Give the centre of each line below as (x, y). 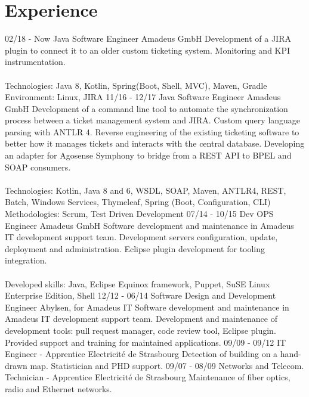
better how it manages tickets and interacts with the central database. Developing (155, 143)
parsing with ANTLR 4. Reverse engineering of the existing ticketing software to (152, 131)
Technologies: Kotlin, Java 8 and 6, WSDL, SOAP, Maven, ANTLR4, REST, (146, 190)
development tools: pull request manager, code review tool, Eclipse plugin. (140, 330)
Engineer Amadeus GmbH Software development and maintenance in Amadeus (149, 225)
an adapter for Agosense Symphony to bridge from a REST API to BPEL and (148, 155)
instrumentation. (35, 62)
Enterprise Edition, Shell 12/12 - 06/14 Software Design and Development (140, 295)
